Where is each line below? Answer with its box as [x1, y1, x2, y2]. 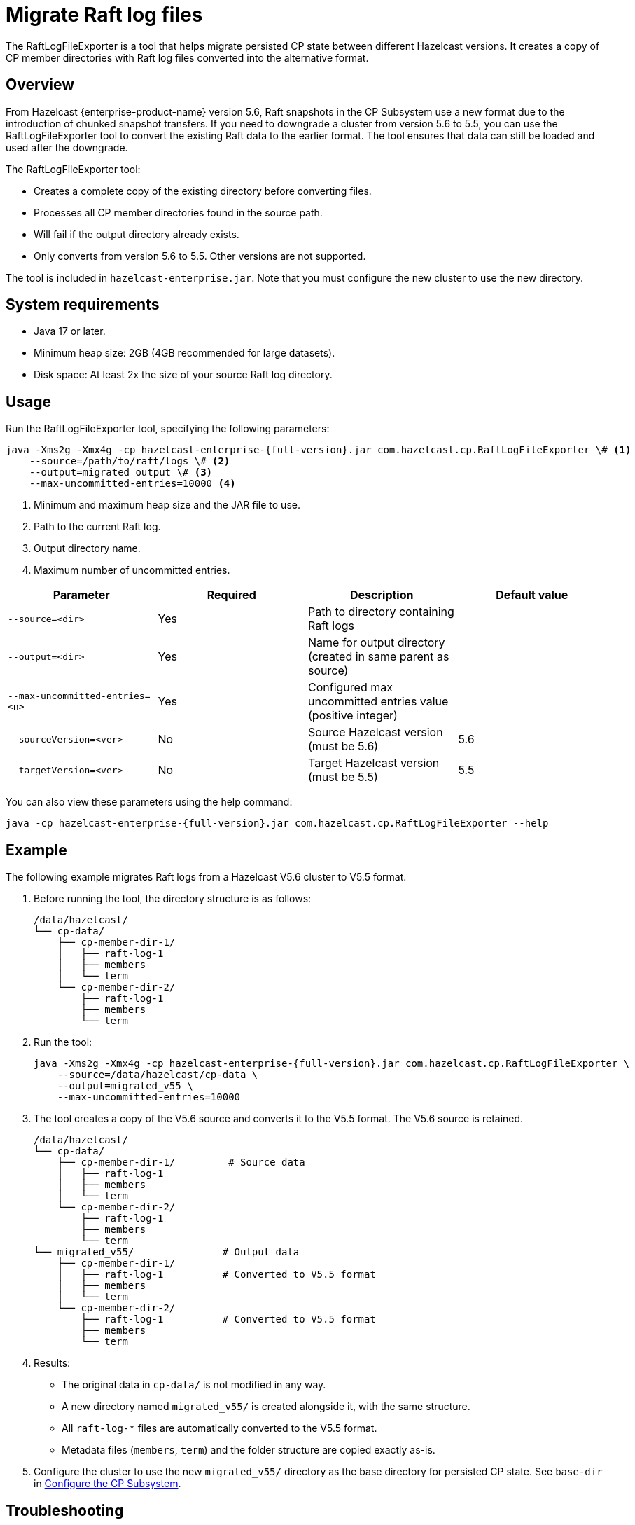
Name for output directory [308, 635, 445, 650]
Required [207, 588, 256, 602]
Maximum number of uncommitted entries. [34, 564, 230, 577]
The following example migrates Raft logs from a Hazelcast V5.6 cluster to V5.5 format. [6, 871, 407, 883]
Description [350, 588, 414, 602]
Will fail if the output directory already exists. [34, 228, 239, 240]
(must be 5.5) [308, 770, 378, 785]
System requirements [6, 296, 160, 314]
